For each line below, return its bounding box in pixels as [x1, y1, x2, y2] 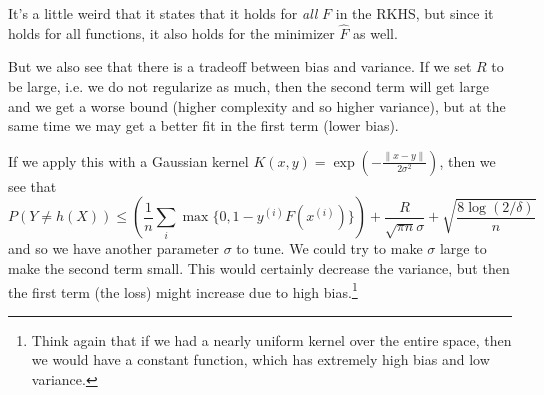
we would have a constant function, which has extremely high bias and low [31, 349, 490, 370]
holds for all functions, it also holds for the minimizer [8, 22, 335, 43]
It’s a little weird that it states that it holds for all [8, 3, 318, 23]
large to [439, 238, 487, 259]
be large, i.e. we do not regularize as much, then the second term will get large [8, 76, 489, 96]
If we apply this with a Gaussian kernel [8, 150, 249, 171]
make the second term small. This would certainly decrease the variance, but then [8, 257, 510, 278]
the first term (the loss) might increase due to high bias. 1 [8, 278, 358, 302]
